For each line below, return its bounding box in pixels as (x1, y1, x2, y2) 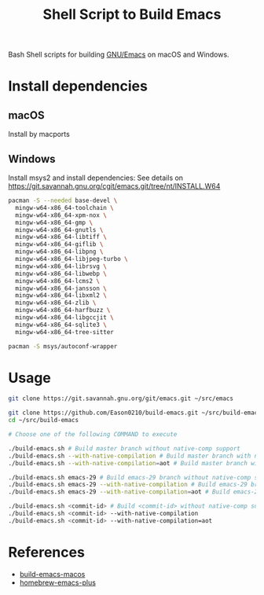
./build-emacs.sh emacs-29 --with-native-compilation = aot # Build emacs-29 (8, 488, 262, 496)
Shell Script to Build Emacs (42, 6, 222, 24)
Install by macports (8, 130, 71, 139)
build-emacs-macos (19, 569, 86, 578)
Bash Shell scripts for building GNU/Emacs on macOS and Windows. (8, 50, 229, 60)
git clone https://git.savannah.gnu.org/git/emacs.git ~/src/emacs (8, 395, 234, 402)
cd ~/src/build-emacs (8, 417, 79, 424)
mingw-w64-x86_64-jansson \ (15, 285, 108, 292)
